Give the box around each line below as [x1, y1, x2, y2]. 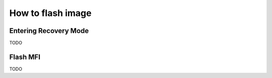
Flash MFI [9, 52, 40, 61]
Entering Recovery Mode [9, 26, 89, 35]
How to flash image [9, 7, 92, 18]
